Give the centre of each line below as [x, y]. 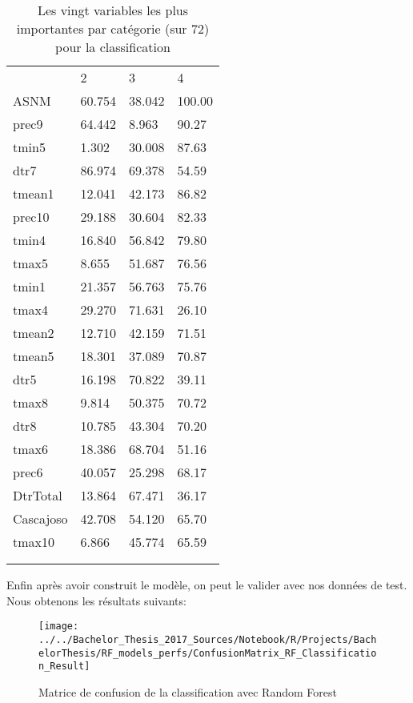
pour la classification [113, 47]
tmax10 [34, 542]
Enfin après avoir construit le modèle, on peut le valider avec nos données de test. [207, 584]
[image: [59, 627]
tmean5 [34, 356]
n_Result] [64, 667]
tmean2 [34, 333]
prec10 [31, 217]
